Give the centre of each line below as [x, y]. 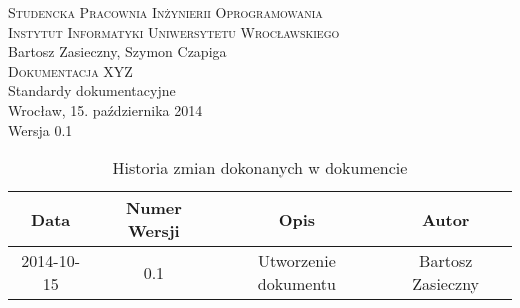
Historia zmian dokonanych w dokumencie [260, 168]
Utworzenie [296, 261]
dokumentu [296, 284]
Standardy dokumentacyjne [92, 90]
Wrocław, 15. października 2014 [105, 109]
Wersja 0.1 [40, 129]
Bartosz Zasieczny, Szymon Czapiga [117, 51]
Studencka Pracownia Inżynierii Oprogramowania [165, 12]
